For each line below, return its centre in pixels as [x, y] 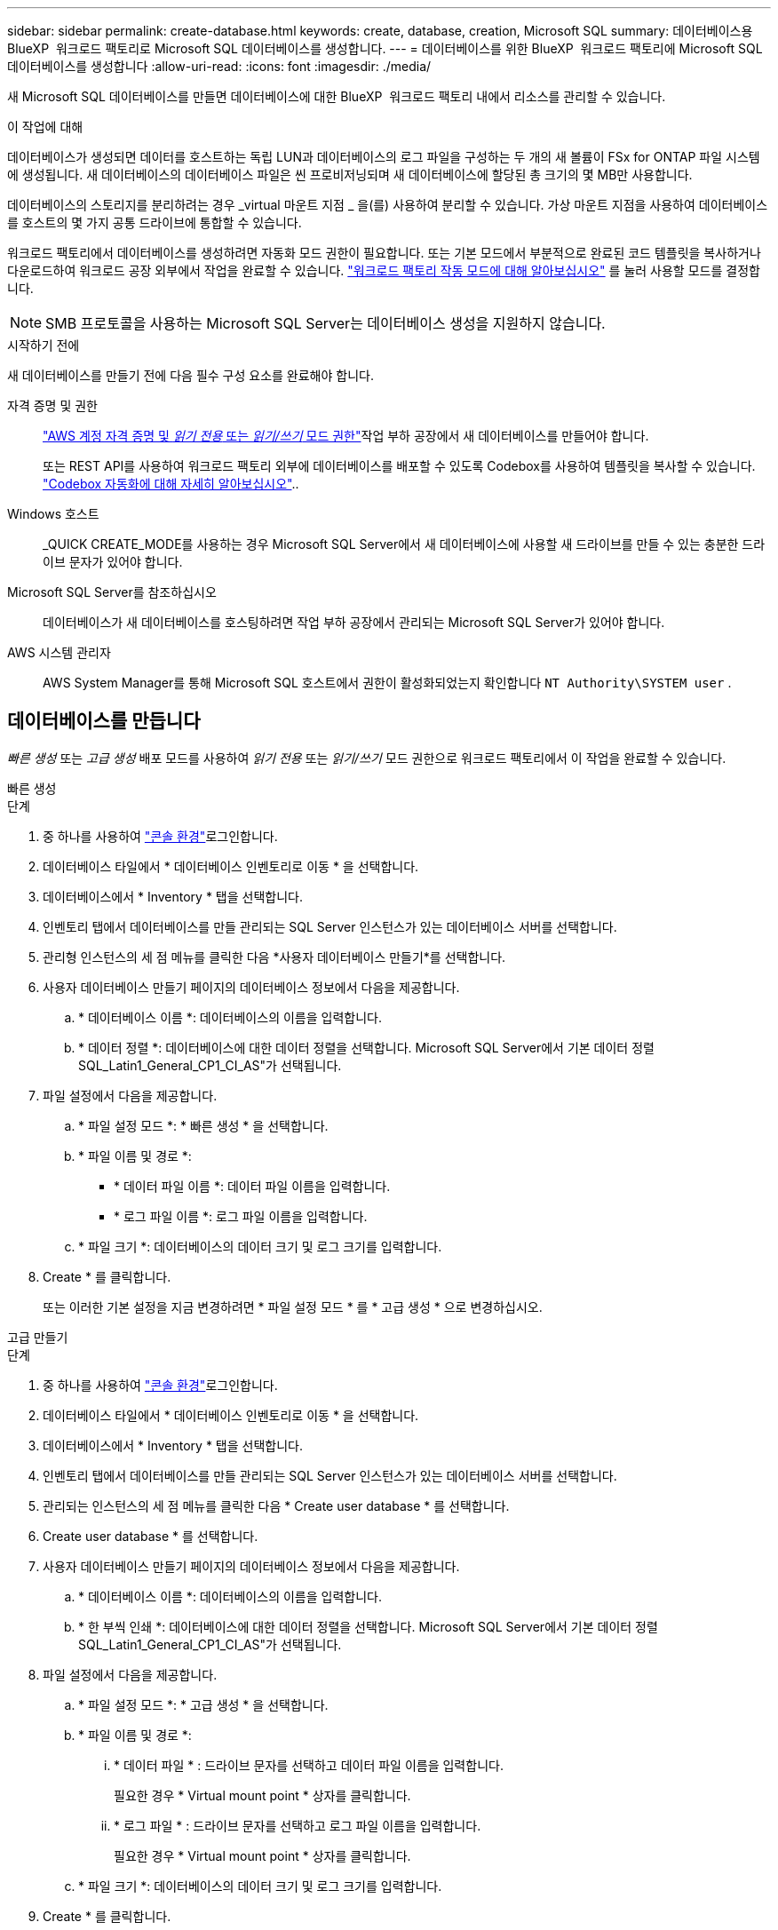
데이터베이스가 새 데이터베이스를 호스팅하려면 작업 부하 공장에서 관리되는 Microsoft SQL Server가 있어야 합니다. [354, 622]
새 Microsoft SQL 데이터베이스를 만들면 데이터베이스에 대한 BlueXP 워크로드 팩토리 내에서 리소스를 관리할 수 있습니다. [337, 96]
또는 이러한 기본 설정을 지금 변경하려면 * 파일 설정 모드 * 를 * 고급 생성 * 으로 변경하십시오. [293, 1307]
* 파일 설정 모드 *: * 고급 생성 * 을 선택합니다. [203, 1704]
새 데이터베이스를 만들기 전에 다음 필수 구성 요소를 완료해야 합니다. [191, 375]
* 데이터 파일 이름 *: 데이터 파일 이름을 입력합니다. [252, 1186]
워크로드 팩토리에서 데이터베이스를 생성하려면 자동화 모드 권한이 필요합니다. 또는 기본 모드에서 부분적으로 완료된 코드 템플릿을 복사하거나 [384, 253]
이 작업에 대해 [45, 127]
